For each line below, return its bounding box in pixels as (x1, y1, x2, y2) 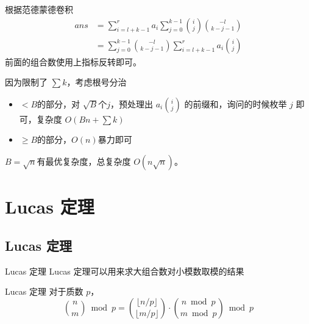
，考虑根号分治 (66, 76, 127, 88)
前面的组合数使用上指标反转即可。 (5, 55, 141, 68)
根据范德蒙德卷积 (5, 3, 73, 15)
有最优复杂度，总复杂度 (37, 155, 131, 168)
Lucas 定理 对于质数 (5, 285, 83, 298)
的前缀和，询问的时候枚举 (184, 97, 287, 110)
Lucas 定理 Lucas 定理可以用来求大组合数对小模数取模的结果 (5, 264, 244, 277)
